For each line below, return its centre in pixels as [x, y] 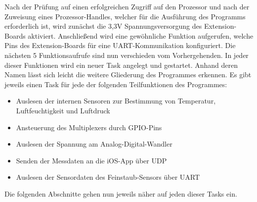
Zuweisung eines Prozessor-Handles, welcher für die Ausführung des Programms [125, 16]
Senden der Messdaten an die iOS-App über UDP [91, 160]
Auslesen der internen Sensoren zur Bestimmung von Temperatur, [116, 101]
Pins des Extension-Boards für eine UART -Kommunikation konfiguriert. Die [120, 45]
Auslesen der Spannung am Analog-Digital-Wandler [94, 144]
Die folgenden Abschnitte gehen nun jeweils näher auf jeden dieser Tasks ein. [121, 193]
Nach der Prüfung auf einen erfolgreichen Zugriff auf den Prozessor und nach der [127, 6]
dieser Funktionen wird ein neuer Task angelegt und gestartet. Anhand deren [121, 65]
